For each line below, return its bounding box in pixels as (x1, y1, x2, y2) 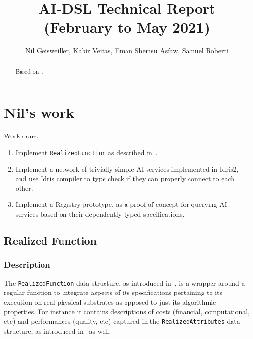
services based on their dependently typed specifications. (15, 208, 185, 219)
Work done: (4, 131, 39, 141)
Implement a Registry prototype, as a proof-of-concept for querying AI (15, 199, 227, 209)
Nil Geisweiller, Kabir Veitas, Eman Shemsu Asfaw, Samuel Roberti (25, 45, 229, 56)
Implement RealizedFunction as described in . (15, 147, 158, 157)
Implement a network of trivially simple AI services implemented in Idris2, (15, 163, 239, 174)
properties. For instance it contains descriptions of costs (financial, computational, (4, 306, 250, 316)
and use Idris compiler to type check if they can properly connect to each (15, 173, 235, 183)
